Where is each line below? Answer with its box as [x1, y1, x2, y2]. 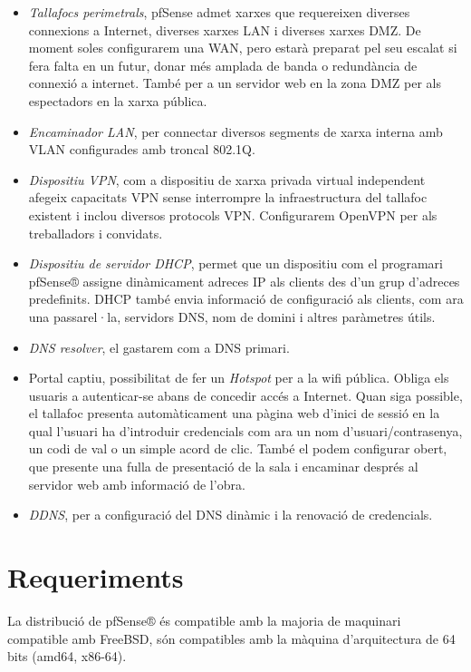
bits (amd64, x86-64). [7, 647, 127, 666]
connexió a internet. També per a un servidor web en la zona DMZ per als [28, 73, 441, 93]
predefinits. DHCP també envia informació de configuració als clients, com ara [28, 289, 464, 308]
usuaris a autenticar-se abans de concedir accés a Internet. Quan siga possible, [28, 385, 463, 404]
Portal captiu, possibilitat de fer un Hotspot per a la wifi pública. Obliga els [28, 368, 449, 387]
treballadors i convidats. [28, 223, 163, 242]
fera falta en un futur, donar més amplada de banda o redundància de [28, 55, 418, 74]
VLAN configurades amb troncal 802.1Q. [28, 140, 255, 159]
